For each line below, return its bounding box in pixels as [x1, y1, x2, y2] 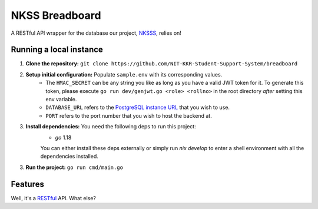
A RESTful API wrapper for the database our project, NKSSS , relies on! [11, 29, 182, 37]
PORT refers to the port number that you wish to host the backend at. [45, 112, 212, 119]
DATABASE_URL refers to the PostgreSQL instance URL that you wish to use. [45, 104, 230, 111]
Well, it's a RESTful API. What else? [11, 194, 97, 201]
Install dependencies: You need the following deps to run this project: [25, 123, 197, 130]
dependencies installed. [40, 153, 98, 160]
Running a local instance [11, 45, 103, 55]
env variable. [45, 96, 77, 103]
